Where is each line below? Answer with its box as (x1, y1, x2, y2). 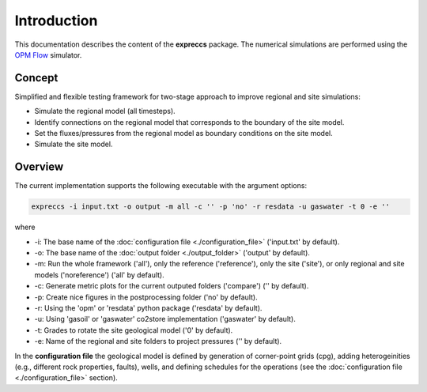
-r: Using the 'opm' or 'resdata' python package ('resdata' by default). (34, 303, 263, 313)
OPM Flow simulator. (14, 50, 82, 59)
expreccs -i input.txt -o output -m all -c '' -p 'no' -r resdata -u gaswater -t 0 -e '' (31, 202, 391, 211)
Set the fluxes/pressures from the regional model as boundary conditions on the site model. (34, 129, 334, 138)
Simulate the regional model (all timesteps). (34, 107, 176, 116)
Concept (14, 71, 59, 85)
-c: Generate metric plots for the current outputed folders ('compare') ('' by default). (34, 281, 309, 291)
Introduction (14, 12, 98, 29)
